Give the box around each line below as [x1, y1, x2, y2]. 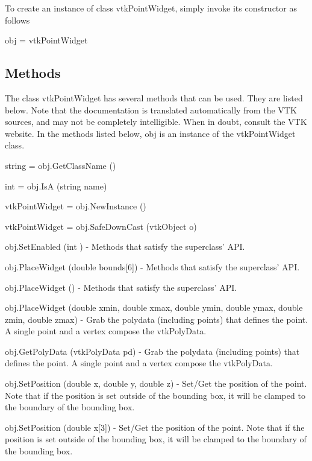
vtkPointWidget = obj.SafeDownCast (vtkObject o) [5, 220, 197, 232]
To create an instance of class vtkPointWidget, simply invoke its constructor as [5, 2, 297, 14]
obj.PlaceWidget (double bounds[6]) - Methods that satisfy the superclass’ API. [5, 260, 300, 273]
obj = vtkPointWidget [5, 34, 88, 46]
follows [5, 13, 30, 26]
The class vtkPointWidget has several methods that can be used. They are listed [5, 91, 303, 104]
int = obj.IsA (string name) [5, 179, 107, 192]
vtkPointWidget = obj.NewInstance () [5, 200, 146, 212]
